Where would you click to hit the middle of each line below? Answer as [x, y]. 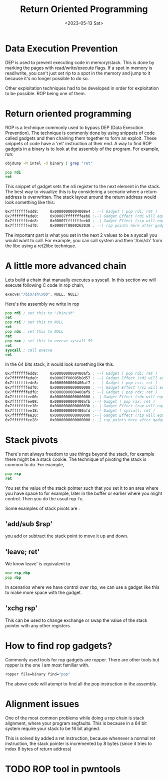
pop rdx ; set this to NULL [34, 332]
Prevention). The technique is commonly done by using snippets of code [80, 133]
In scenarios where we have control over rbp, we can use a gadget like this [82, 587]
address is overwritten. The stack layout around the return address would [81, 197]
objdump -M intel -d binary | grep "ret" [49, 163]
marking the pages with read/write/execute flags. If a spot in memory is [79, 68]
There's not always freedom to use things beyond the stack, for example [80, 454]
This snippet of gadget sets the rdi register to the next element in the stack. [83, 187]
